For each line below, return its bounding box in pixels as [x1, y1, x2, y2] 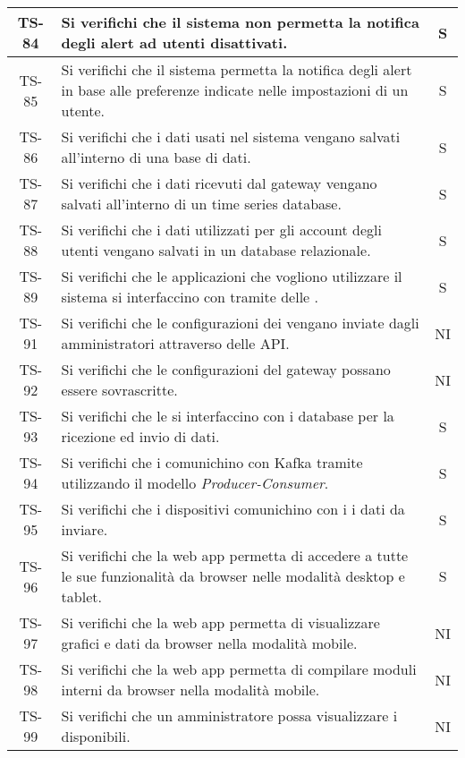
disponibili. [61, 726, 131, 746]
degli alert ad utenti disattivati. [61, 32, 288, 53]
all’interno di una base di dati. [61, 147, 251, 167]
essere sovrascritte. [61, 379, 178, 400]
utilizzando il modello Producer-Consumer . [61, 473, 329, 493]
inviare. [61, 519, 108, 540]
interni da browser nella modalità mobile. [61, 679, 320, 700]
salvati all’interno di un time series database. [61, 193, 342, 214]
